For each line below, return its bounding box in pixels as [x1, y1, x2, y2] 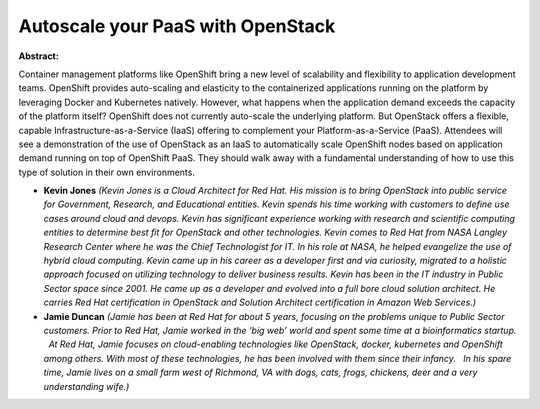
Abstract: [18, 50, 59, 62]
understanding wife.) [43, 380, 130, 392]
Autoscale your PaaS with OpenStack [18, 15, 336, 37]
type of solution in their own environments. [18, 166, 195, 178]
